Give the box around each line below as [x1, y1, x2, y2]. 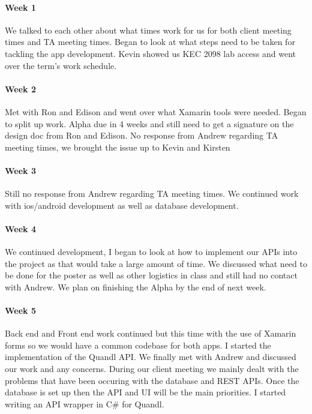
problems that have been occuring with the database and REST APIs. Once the [5, 374, 299, 386]
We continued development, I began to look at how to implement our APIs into [5, 245, 298, 258]
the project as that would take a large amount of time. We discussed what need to [5, 257, 307, 269]
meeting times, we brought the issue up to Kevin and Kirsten [5, 140, 230, 153]
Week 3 [5, 164, 36, 176]
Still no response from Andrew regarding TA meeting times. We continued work [5, 187, 299, 200]
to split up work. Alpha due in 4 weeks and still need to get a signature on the [5, 117, 294, 130]
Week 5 [5, 304, 36, 317]
